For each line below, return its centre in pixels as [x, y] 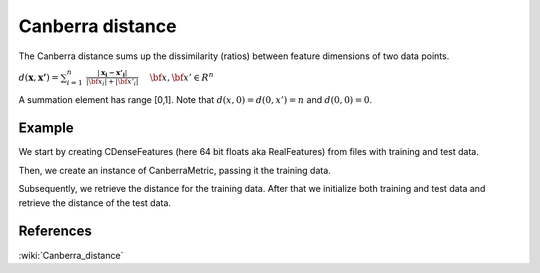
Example [46, 128]
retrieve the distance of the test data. [95, 202]
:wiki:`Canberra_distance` [71, 255]
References [55, 231]
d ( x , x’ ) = [39, 77]
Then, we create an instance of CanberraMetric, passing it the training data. [175, 170]
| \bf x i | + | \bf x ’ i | [112, 82]
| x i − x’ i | [112, 73]
